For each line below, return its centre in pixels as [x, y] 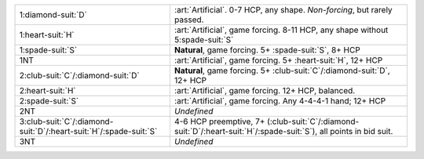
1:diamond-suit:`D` [53, 14]
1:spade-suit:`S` [48, 50]
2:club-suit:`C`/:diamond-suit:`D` [80, 76]
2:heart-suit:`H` [48, 90]
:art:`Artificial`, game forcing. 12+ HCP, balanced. [265, 90]
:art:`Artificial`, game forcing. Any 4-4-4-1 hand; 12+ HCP [280, 101]
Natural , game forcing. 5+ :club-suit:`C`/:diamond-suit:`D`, [282, 70]
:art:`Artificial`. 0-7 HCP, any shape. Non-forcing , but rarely [283, 10]
